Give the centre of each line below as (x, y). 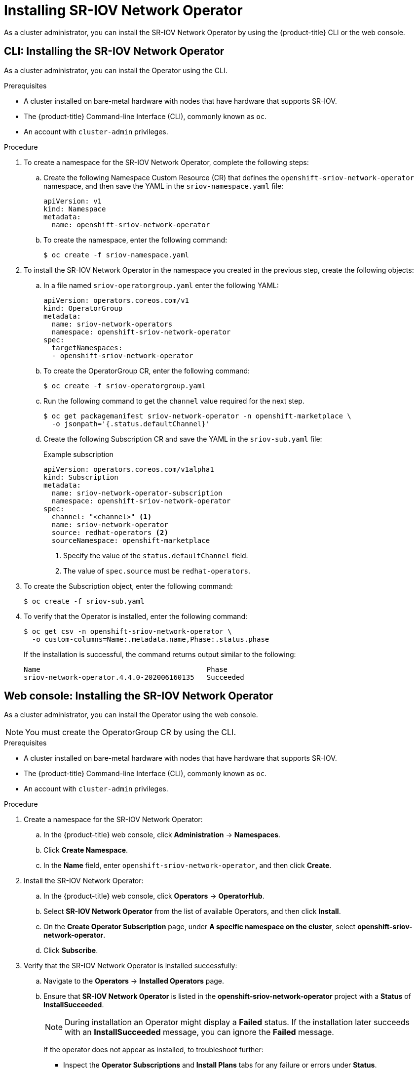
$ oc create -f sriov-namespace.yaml (116, 255)
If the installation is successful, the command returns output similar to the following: (160, 654)
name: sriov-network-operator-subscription (137, 493)
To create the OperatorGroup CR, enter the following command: (147, 371)
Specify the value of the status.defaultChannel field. (156, 555)
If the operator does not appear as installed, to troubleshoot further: (153, 1050)
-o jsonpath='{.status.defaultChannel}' (131, 424)
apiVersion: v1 (73, 201)
